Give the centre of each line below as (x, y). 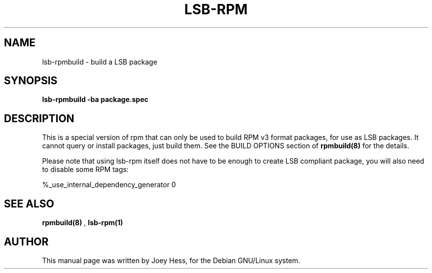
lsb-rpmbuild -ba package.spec (95, 100)
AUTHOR (26, 241)
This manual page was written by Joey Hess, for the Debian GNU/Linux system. (171, 260)
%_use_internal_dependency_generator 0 (109, 185)
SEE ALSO (29, 204)
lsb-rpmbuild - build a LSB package (100, 62)
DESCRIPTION (39, 118)
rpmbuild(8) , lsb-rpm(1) (83, 223)
